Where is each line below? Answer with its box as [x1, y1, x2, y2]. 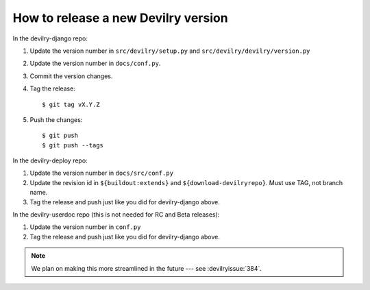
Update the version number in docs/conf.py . [29, 59, 161, 68]
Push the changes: [29, 115, 83, 123]
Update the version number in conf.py [29, 223, 141, 231]
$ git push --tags [42, 141, 104, 149]
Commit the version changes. [29, 72, 113, 80]
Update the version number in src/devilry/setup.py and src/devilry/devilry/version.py [29, 47, 310, 55]
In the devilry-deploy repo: [12, 156, 88, 165]
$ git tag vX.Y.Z [42, 100, 100, 108]
